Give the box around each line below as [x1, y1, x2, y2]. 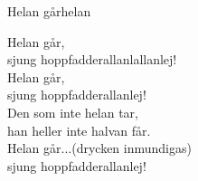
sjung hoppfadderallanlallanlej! [7, 50, 177, 69]
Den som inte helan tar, [7, 102, 138, 121]
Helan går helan [7, 2, 91, 20]
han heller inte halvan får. [7, 120, 151, 139]
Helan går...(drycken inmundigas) [7, 138, 192, 157]
